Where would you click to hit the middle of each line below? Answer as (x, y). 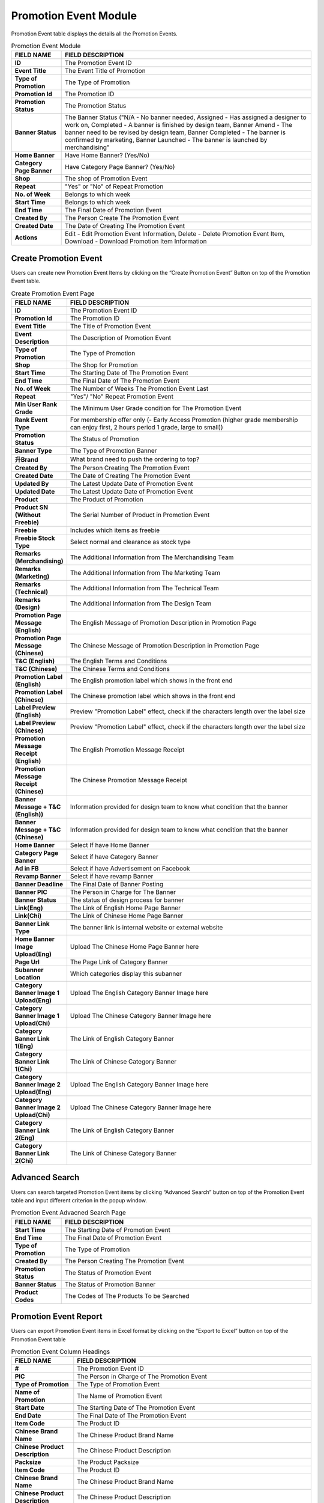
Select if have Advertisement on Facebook (130, 868)
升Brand (26, 459)
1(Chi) (23, 1069)
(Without (28, 515)
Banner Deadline (39, 884)
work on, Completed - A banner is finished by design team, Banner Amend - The (179, 125)
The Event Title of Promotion (106, 71)
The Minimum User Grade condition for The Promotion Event (156, 408)
